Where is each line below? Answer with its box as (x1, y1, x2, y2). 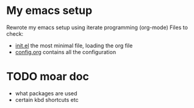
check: (6, 30, 24, 37)
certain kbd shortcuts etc (15, 96, 79, 103)
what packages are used (15, 89, 77, 97)
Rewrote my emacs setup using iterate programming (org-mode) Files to (6, 24, 188, 31)
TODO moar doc (6, 70, 90, 84)
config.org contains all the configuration (15, 48, 117, 55)
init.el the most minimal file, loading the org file (15, 42, 133, 49)
